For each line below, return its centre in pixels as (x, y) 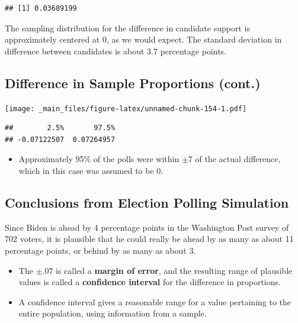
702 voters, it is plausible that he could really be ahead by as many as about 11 (149, 239)
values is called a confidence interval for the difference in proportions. (150, 282)
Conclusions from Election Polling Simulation (147, 202)
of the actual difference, (238, 159)
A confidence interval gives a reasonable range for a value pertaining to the (155, 301)
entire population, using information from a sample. (113, 313)
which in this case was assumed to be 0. (91, 171)
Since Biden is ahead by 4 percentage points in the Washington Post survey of (147, 227)
